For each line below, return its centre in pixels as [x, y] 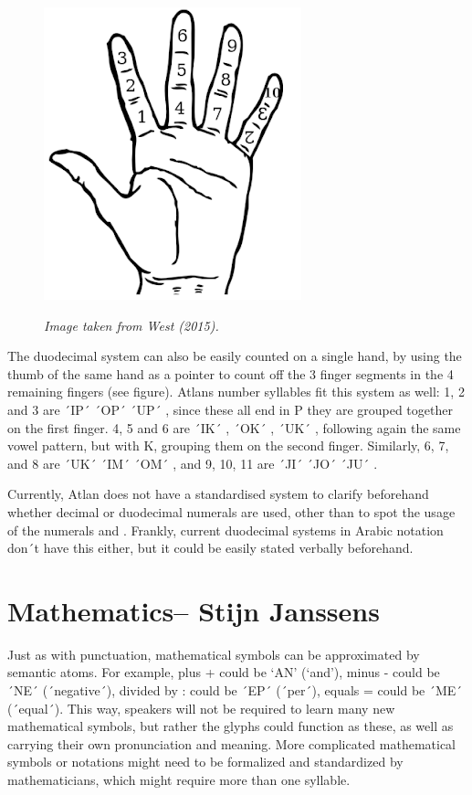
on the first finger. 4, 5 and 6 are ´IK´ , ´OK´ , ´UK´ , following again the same [234, 427]
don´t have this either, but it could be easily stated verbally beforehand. [210, 548]
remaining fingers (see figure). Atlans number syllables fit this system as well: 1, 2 [236, 392]
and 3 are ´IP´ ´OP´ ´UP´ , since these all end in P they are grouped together [230, 409]
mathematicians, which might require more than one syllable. [179, 779]
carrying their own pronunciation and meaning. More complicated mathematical [232, 743]
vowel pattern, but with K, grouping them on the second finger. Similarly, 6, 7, [228, 445]
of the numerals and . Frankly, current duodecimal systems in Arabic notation [226, 530]
